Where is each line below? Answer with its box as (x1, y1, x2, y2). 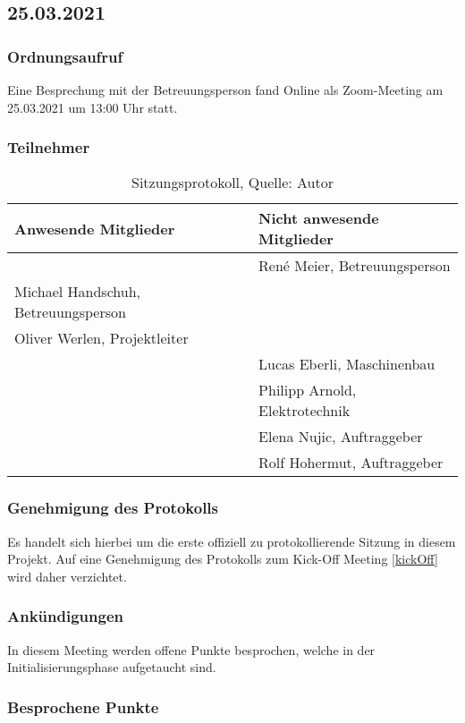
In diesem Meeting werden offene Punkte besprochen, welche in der (7, 640, 376, 659)
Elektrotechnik (258, 400, 351, 421)
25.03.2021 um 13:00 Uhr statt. (7, 98, 178, 116)
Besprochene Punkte (7, 695, 159, 718)
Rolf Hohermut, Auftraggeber (258, 452, 444, 473)
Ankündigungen (7, 605, 123, 627)
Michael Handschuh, (14, 281, 140, 302)
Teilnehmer (7, 136, 90, 158)
